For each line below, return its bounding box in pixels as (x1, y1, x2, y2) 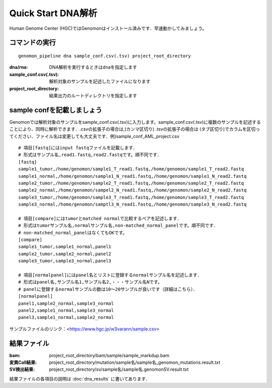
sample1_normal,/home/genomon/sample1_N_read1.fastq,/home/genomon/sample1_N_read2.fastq (18, 173, 247, 179)
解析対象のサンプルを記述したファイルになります (49, 78, 151, 84)
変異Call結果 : (9, 359, 37, 366)
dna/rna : (9, 64, 28, 70)
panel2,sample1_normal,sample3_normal (18, 307, 114, 313)
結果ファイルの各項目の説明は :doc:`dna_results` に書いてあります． (9, 375, 151, 381)
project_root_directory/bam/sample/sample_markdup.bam (49, 352, 170, 358)
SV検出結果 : (9, 366, 35, 372)
